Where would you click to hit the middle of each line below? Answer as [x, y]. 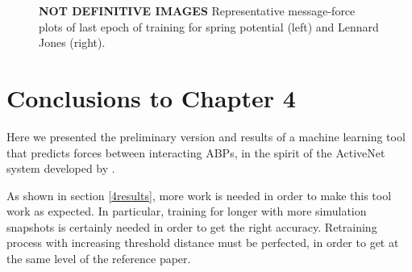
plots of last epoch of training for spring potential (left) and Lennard [209, 26]
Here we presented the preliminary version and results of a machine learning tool [206, 136]
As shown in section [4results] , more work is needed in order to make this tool [199, 195]
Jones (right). [72, 42]
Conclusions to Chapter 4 [151, 97]
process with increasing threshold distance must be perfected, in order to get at [203, 243]
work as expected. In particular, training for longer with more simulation [187, 211]
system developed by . [61, 168]
